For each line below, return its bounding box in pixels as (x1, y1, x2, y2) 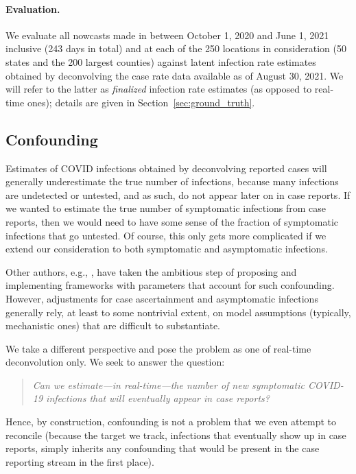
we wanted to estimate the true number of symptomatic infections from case (5, 201, 327, 215)
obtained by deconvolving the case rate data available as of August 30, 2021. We (5, 68, 344, 82)
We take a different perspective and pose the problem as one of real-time (5, 341, 311, 355)
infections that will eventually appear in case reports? (46, 391, 270, 405)
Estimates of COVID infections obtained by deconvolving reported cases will (5, 161, 327, 175)
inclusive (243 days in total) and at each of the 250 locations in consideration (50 (5, 41, 346, 56)
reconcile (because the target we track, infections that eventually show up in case (5, 427, 346, 442)
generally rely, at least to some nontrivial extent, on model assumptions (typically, (5, 305, 351, 319)
